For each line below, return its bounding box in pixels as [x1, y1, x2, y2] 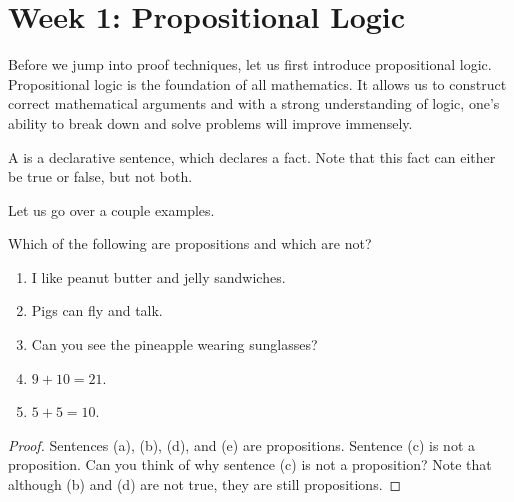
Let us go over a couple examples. [8, 199, 215, 220]
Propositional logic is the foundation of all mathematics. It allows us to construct [8, 73, 507, 94]
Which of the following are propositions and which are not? [8, 233, 372, 254]
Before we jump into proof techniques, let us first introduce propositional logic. [8, 54, 492, 75]
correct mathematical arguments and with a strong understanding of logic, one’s [8, 93, 500, 114]
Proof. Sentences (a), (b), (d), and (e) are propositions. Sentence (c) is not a [8, 434, 475, 455]
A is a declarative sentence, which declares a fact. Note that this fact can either [8, 146, 496, 167]
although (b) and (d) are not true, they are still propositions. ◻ [8, 474, 402, 495]
